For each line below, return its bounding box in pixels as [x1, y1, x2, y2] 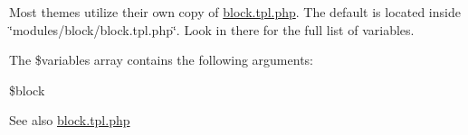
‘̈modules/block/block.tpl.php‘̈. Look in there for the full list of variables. [9, 20, 415, 39]
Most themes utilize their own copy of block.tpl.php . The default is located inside [9, 3, 461, 21]
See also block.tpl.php [9, 111, 130, 130]
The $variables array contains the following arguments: [9, 50, 313, 69]
